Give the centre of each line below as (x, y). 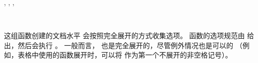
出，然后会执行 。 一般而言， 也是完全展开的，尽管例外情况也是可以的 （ (123, 45)
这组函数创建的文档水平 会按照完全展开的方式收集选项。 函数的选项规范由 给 (129, 35)
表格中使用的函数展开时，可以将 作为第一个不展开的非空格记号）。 (125, 55)
